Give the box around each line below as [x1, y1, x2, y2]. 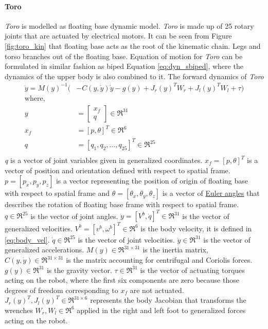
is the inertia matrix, [142, 244, 208, 255]
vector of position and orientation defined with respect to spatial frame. [5, 164, 230, 175]
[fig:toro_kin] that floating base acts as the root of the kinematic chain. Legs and [5, 40, 261, 51]
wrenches [5, 304, 33, 315]
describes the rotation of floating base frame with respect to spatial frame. [5, 199, 239, 210]
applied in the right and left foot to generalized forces [77, 304, 246, 315]
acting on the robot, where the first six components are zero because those [5, 275, 239, 285]
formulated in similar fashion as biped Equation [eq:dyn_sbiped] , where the [5, 61, 243, 71]
